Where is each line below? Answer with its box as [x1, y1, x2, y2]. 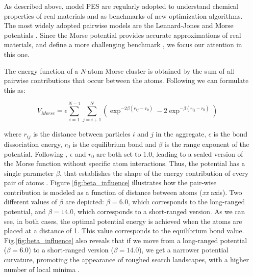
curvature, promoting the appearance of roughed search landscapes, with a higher [4, 254, 249, 265]
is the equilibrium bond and [73, 138, 156, 149]
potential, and [4, 206, 46, 217]
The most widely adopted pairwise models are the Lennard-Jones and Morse [4, 20, 233, 30]
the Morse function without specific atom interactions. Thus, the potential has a [4, 158, 245, 168]
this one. [4, 49, 30, 59]
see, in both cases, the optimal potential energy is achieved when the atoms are [4, 216, 242, 226]
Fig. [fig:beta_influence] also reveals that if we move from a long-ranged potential [4, 235, 247, 245]
